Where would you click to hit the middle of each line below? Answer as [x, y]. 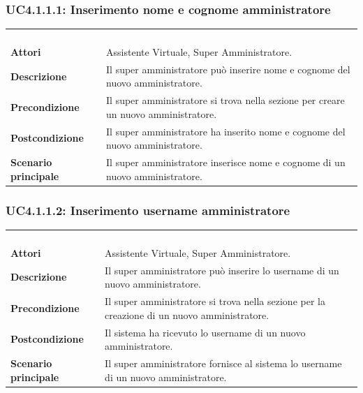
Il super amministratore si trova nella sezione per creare [225, 100]
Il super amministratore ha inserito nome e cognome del [226, 131]
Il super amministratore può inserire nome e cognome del [228, 69]
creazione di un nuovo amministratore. [187, 314]
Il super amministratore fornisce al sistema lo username [223, 363]
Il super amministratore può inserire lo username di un [222, 270]
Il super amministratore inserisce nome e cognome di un [226, 162]
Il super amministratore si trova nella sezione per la [215, 301]
